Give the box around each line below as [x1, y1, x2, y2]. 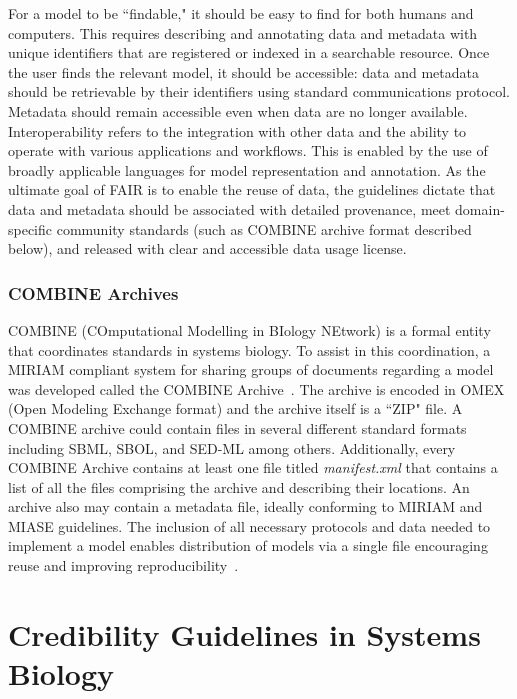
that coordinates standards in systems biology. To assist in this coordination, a [8, 339, 491, 360]
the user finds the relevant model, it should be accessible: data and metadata [8, 61, 480, 82]
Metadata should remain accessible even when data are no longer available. [8, 100, 468, 121]
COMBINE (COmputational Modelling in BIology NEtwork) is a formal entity [8, 319, 491, 340]
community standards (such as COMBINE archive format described [56, 218, 472, 239]
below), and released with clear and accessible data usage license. [8, 238, 407, 259]
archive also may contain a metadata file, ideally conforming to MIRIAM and [8, 496, 483, 517]
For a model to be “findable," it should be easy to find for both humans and [8, 3, 474, 23]
